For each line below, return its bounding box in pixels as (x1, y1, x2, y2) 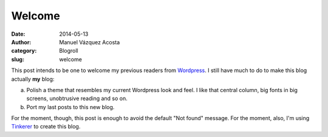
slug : (11, 55, 24, 63)
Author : (11, 38, 32, 45)
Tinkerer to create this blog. (11, 123, 81, 130)
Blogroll (59, 47, 78, 55)
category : (11, 47, 37, 55)
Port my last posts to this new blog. (26, 103, 115, 110)
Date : (11, 30, 26, 38)
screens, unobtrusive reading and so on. (26, 95, 128, 102)
